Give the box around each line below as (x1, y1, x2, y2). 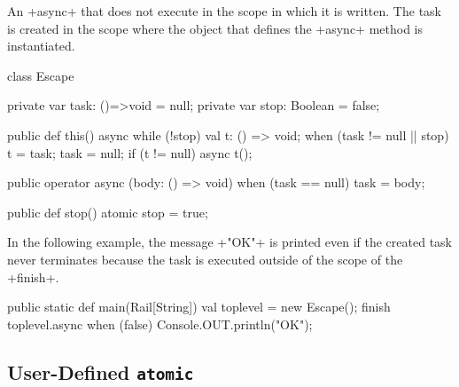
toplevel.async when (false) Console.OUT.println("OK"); (7, 314, 313, 333)
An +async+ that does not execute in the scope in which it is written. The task (7, 2, 441, 20)
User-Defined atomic (7, 358, 194, 385)
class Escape (7, 66, 74, 84)
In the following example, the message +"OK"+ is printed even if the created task (7, 233, 452, 251)
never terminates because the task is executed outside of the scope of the (7, 249, 403, 268)
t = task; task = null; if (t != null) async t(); (7, 143, 253, 162)
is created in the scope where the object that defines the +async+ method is (7, 19, 424, 37)
